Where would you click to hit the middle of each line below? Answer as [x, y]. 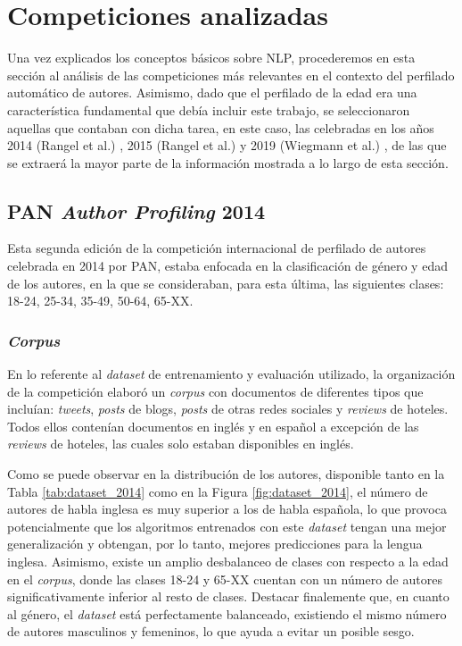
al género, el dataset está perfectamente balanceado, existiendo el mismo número [227, 613]
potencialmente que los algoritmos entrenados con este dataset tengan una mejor [227, 526]
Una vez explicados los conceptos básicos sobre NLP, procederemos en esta [211, 58]
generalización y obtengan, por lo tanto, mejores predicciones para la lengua [215, 544]
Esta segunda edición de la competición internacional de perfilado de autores [217, 248]
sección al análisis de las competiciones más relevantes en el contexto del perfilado [231, 75]
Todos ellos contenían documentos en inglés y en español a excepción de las [213, 426]
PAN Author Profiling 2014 [136, 210]
